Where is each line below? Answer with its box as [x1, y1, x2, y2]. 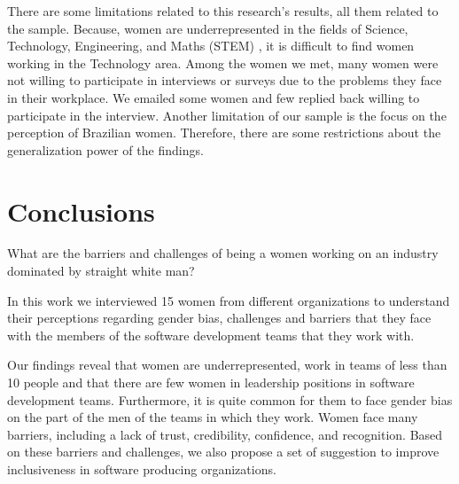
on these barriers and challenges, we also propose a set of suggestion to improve [7, 442, 440, 461]
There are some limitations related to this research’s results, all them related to [7, 2, 439, 20]
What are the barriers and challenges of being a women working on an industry [7, 244, 439, 262]
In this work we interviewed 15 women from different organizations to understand [7, 291, 450, 309]
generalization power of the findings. [7, 140, 204, 159]
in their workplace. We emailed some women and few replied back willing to [7, 88, 420, 106]
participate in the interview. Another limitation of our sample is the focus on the [7, 105, 447, 124]
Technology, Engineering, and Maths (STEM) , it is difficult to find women [7, 36, 415, 55]
